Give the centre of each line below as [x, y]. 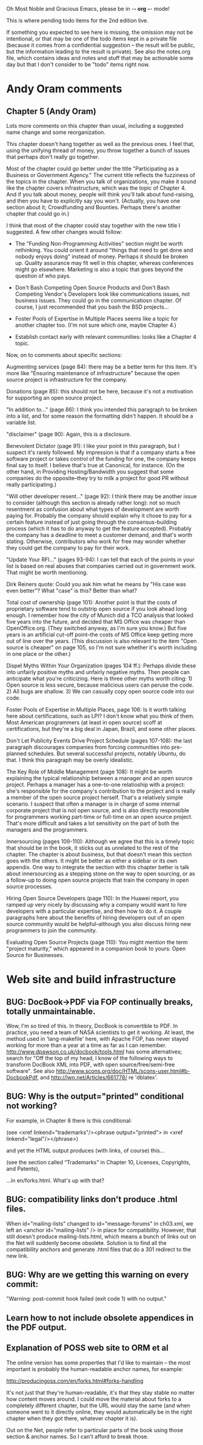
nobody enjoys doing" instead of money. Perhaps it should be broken [101, 256]
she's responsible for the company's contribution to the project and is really [101, 791]
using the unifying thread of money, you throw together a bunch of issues [98, 150]
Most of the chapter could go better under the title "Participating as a [92, 169]
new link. [18, 1256]
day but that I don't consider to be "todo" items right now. [78, 64]
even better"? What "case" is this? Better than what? [72, 591]
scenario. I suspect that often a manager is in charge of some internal [93, 804]
